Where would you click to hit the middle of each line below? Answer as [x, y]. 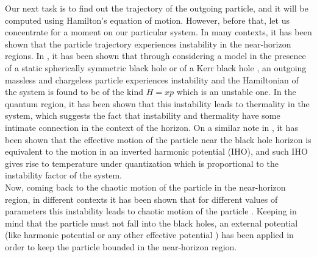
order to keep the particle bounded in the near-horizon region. [121, 246]
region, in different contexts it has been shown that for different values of [141, 199]
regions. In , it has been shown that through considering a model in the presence [155, 56]
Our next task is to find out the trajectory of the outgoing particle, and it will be [157, 8]
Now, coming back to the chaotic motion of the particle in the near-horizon [145, 187]
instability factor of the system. [63, 175]
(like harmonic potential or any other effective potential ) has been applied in [149, 235]
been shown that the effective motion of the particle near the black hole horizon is [158, 139]
